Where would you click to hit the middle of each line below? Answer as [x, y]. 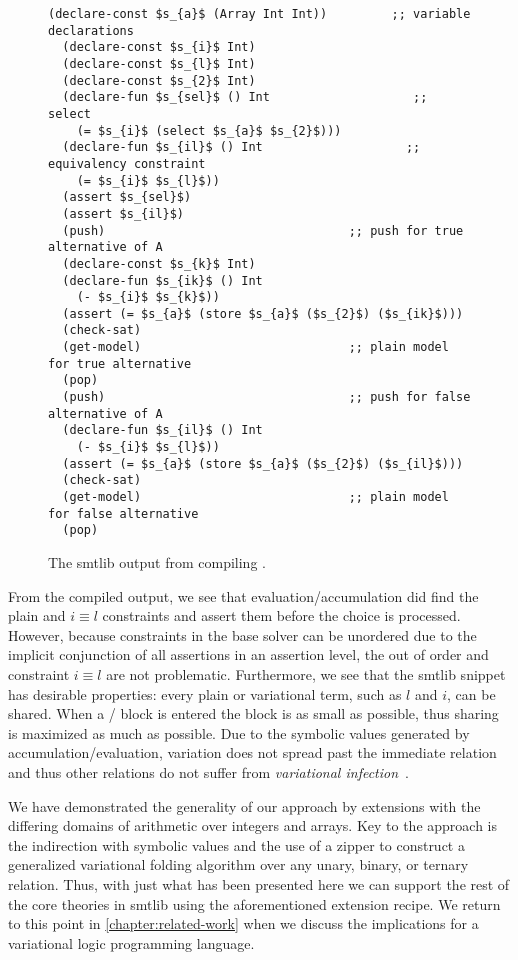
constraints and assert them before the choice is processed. [281, 615]
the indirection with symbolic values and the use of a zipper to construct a [236, 844]
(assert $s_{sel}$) [127, 197]
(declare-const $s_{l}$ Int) [159, 63]
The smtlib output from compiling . [157, 562]
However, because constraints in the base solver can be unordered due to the [242, 634]
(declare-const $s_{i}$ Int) [159, 47]
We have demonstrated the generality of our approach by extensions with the [244, 805]
